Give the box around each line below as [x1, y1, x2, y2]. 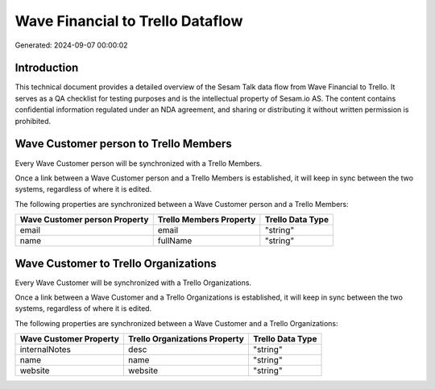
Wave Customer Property [19, 333, 120, 345]
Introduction [14, 61, 79, 75]
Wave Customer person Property [19, 214, 149, 226]
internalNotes [19, 344, 72, 355]
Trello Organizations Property [127, 333, 245, 345]
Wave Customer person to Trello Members [14, 137, 233, 151]
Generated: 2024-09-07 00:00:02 [14, 40, 128, 50]
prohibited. [14, 116, 52, 126]
